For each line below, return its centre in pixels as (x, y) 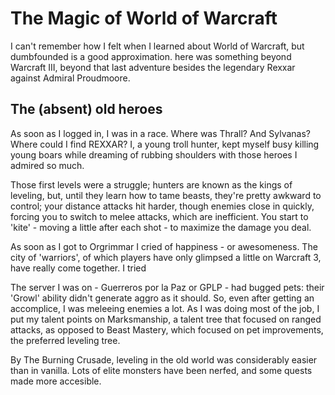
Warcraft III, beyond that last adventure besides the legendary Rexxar (153, 67)
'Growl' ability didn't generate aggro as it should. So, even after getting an (162, 298)
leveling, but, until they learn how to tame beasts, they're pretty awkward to (166, 195)
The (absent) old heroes (86, 109)
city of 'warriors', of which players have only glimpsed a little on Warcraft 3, (166, 257)
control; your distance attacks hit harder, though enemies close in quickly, (162, 206)
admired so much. (47, 165)
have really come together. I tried (78, 268)
